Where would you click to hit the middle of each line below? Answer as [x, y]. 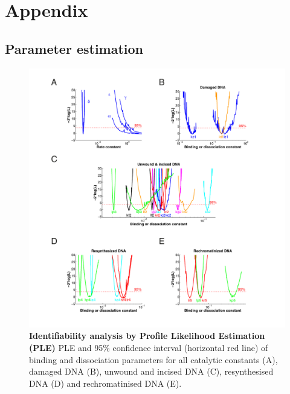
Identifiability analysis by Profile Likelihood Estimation [147, 336]
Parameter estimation [74, 48]
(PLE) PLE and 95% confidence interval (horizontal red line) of [149, 347]
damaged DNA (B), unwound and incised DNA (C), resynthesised [151, 371]
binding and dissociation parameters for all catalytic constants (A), [153, 359]
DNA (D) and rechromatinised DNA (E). [105, 383]
